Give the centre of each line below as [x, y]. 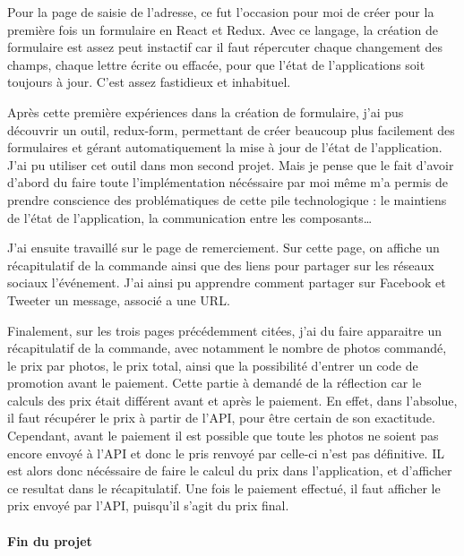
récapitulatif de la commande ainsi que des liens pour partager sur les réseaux [221, 265]
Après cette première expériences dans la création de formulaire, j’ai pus [206, 111]
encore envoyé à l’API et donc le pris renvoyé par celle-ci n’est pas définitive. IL [226, 453]
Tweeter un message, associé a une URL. [119, 299]
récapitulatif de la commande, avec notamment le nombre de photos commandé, [227, 348]
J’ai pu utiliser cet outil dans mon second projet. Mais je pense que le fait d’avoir [231, 164]
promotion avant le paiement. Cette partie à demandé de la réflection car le [215, 383]
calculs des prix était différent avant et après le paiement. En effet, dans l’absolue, [232, 400]
